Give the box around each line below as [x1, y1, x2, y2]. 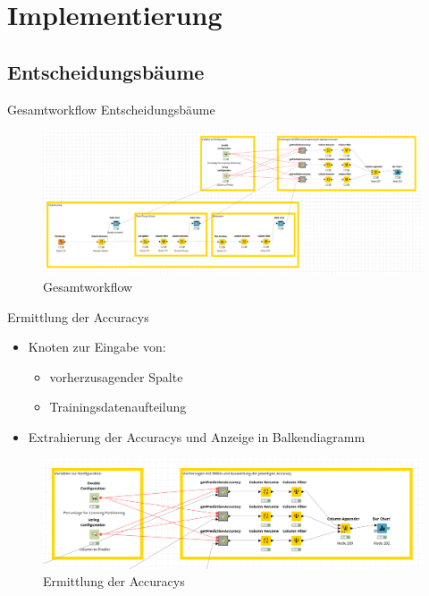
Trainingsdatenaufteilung [49, 397, 187, 416]
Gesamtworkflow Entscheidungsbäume [7, 99, 215, 118]
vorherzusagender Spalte [49, 367, 183, 386]
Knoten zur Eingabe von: [28, 337, 166, 356]
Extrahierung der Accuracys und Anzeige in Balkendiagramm [28, 427, 366, 446]
